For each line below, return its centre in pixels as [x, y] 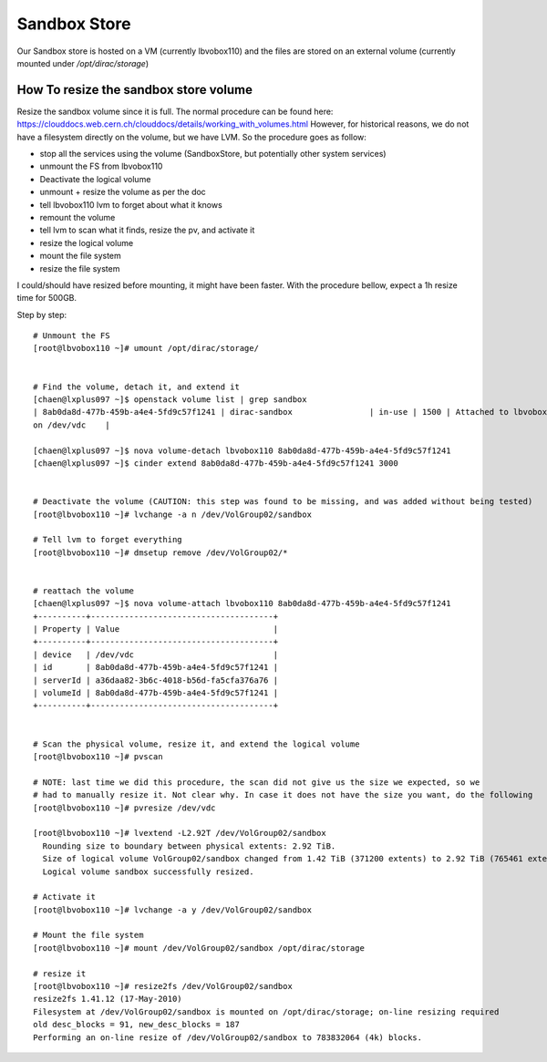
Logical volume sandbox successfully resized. [148, 871]
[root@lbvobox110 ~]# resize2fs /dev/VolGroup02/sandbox [163, 986]
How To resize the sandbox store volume [135, 90]
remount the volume [77, 217]
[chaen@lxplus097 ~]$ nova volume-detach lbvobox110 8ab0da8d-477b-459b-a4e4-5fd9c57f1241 [242, 450]
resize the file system [80, 268]
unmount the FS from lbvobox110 [101, 166]
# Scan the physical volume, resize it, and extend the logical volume [196, 744]
